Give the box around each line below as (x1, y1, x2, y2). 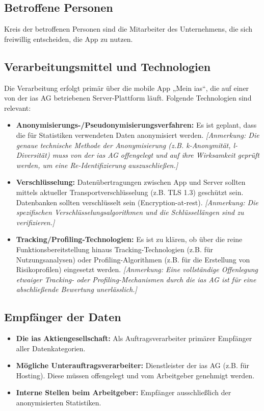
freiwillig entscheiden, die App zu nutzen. (4, 33, 133, 44)
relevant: (4, 102, 31, 113)
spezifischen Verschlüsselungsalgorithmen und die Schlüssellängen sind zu (16, 207, 244, 217)
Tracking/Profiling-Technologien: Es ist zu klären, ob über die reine (16, 234, 243, 245)
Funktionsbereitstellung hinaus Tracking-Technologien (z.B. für (16, 244, 213, 254)
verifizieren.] (16, 216, 55, 227)
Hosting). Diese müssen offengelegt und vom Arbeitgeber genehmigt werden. (16, 370, 255, 380)
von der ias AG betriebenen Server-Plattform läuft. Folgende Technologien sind (4, 92, 252, 103)
